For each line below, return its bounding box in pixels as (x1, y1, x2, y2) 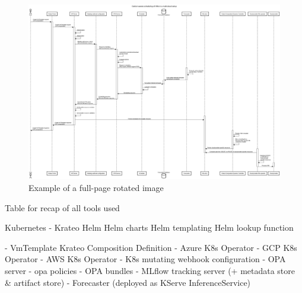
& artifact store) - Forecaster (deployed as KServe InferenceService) (5, 276, 251, 288)
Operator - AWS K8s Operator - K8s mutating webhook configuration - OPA (5, 253, 286, 265)
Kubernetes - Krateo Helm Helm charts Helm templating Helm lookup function (5, 221, 294, 234)
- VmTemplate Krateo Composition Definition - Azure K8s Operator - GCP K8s (5, 241, 297, 253)
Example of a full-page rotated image (28, 181, 164, 193)
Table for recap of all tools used (5, 201, 120, 214)
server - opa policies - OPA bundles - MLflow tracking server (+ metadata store (5, 264, 295, 276)
